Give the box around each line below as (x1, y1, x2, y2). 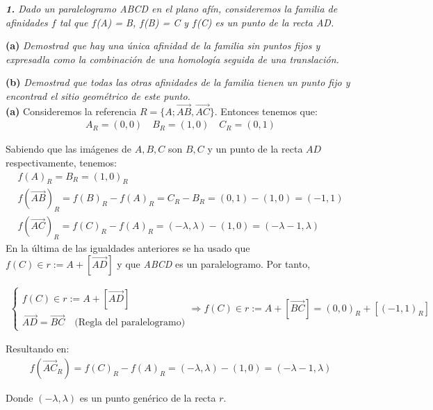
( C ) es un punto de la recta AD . (196, 15, 334, 29)
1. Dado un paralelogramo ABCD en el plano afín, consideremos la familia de (6, 1, 338, 15)
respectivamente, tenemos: (6, 155, 117, 169)
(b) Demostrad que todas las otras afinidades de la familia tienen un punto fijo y (6, 75, 350, 89)
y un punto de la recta (207, 142, 303, 156)
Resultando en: (6, 341, 70, 356)
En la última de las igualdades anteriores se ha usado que (6, 241, 250, 255)
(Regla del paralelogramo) (74, 318, 186, 328)
